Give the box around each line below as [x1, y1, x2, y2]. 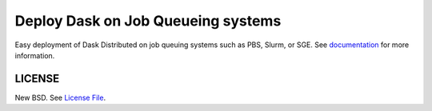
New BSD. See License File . [14, 93, 106, 102]
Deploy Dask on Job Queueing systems [14, 12, 282, 30]
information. [14, 50, 55, 60]
